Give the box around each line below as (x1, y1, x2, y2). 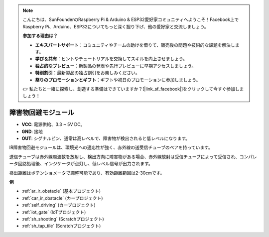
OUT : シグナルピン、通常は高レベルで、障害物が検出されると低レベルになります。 (21, 135, 190, 141)
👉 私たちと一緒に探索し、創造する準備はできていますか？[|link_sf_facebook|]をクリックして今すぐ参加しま (22, 86, 244, 92)
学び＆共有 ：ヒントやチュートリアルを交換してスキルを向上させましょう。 (35, 56, 188, 62)
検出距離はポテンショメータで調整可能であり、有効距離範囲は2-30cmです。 (9, 170, 165, 176)
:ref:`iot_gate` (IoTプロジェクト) (21, 209, 86, 215)
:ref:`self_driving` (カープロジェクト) (21, 202, 96, 208)
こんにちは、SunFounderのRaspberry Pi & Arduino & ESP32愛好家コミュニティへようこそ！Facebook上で (22, 16, 239, 22)
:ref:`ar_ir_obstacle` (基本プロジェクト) (21, 188, 101, 194)
